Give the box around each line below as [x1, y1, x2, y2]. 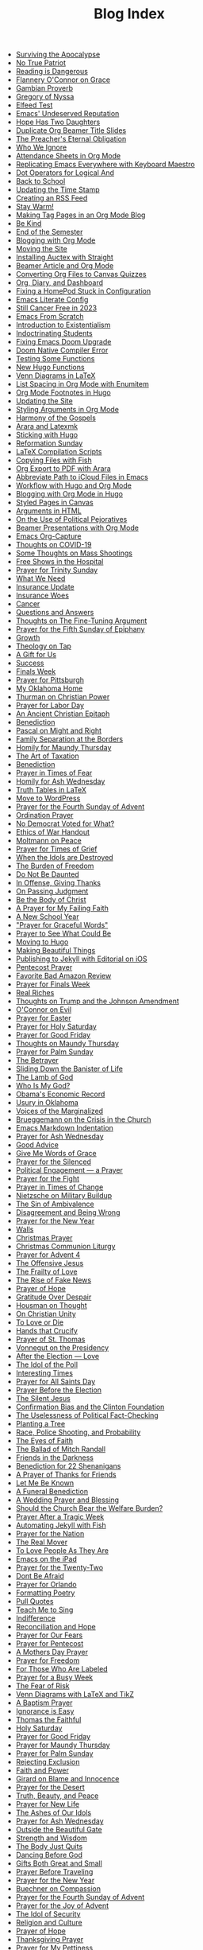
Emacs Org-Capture [15, 531, 82, 541]
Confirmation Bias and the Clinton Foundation [15, 1402, 165, 1412]
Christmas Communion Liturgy [15, 1242, 116, 1251]
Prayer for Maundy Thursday [15, 1740, 110, 1750]
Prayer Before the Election [15, 1385, 101, 1395]
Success [15, 658, 44, 668]
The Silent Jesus [15, 1394, 71, 1403]
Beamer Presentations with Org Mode [15, 523, 139, 533]
